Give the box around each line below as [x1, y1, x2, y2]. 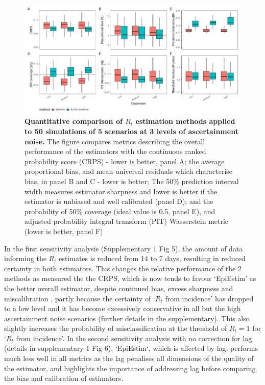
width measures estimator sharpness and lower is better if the [25, 186, 218, 196]
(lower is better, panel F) [25, 225, 103, 236]
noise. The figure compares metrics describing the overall [25, 136, 205, 146]
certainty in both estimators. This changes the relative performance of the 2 [4, 263, 242, 273]
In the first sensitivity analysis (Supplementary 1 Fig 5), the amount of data [4, 243, 243, 253]
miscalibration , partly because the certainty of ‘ [4, 293, 155, 303]
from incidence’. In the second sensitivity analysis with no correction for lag [16, 332, 252, 343]
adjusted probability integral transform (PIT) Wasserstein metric [25, 216, 229, 226]
